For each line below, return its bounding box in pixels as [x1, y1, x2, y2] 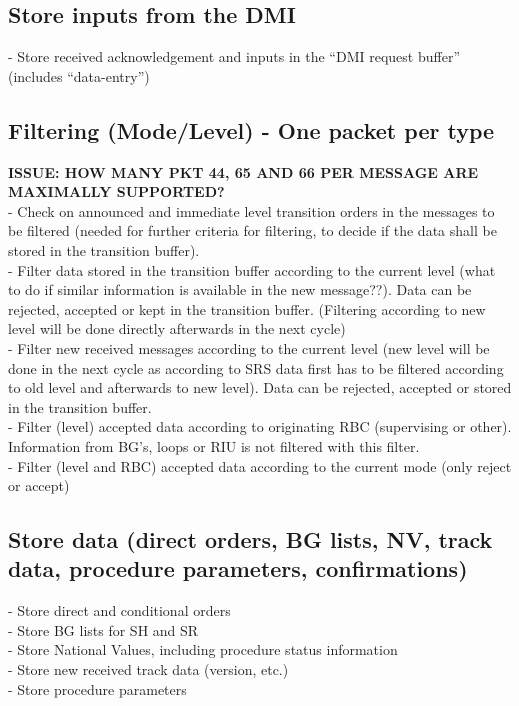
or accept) [8, 475, 70, 496]
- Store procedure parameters [8, 678, 187, 699]
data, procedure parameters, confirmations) [8, 553, 468, 584]
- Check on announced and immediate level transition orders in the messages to [8, 200, 495, 221]
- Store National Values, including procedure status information [8, 639, 398, 660]
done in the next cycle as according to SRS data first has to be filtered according [8, 357, 504, 378]
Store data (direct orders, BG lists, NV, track [8, 524, 493, 555]
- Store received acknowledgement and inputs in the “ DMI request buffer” [8, 46, 460, 67]
